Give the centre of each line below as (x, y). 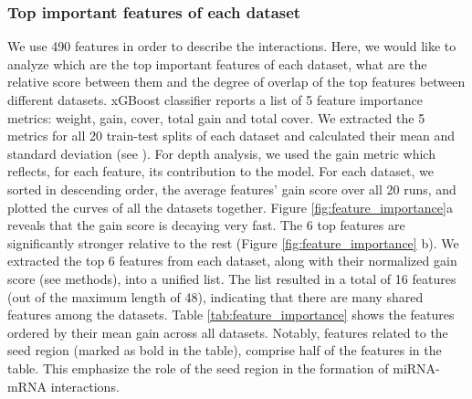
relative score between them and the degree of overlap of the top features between (236, 82)
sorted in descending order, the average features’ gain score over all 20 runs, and (232, 189)
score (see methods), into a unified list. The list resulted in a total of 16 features (232, 278)
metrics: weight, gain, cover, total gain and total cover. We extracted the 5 (216, 117)
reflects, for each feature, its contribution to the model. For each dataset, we (220, 171)
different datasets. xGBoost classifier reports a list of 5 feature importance (215, 100)
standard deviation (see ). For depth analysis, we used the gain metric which (221, 153)
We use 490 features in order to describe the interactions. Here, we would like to (232, 46)
